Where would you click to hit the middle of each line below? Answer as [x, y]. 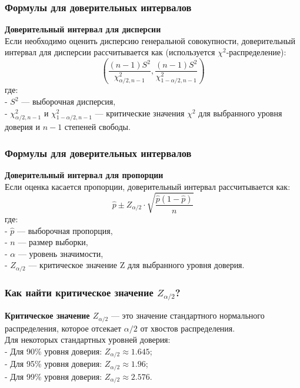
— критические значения [140, 113]
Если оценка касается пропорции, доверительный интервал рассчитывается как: [148, 186]
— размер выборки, [53, 242]
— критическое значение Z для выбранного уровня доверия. [136, 265]
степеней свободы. [97, 127]
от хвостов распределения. [188, 328]
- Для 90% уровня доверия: [54, 351]
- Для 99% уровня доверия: [54, 376]
